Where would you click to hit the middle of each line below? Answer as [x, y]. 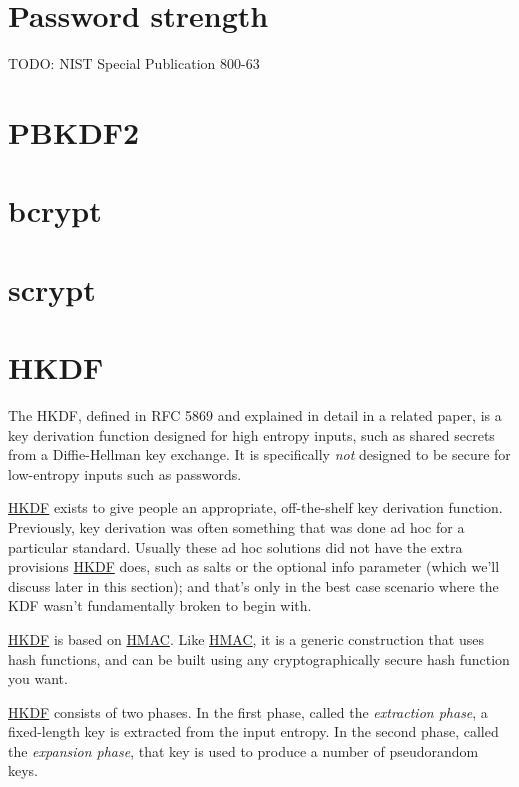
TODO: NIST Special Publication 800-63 [134, 63]
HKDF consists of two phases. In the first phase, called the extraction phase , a [248, 711]
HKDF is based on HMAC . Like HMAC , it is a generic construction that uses [246, 638]
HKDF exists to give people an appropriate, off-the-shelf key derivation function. [255, 507]
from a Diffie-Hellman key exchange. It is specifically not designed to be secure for [259, 454]
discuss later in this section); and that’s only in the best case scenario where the [253, 585]
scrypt [52, 288]
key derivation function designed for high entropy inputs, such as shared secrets [251, 434]
